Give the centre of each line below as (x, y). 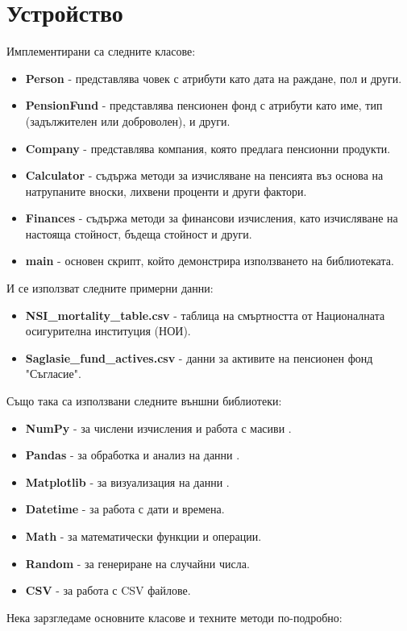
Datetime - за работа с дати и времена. (125, 509)
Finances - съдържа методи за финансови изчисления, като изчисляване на (212, 218)
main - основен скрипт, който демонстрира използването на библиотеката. (210, 261)
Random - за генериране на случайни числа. (137, 563)
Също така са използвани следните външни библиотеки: (144, 401)
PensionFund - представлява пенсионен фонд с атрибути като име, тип (204, 105)
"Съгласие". (53, 374)
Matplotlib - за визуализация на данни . (127, 482)
